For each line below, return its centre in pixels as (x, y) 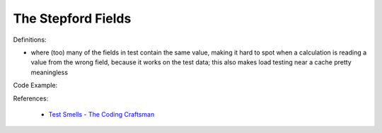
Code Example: (35, 86)
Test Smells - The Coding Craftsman (102, 114)
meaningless (50, 72)
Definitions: (30, 40)
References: (31, 98)
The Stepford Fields (72, 18)
